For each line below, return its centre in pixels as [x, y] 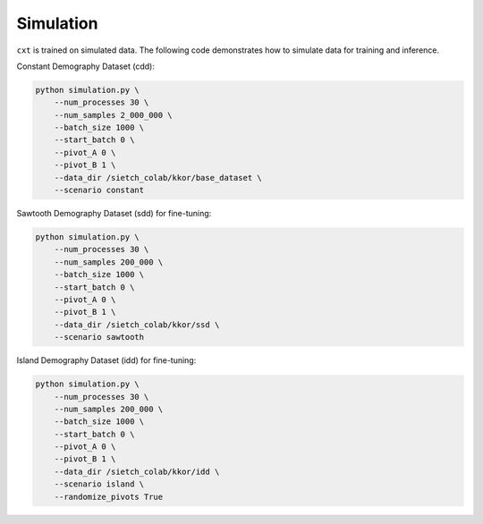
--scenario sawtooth [99, 337]
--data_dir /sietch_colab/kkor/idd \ [137, 471]
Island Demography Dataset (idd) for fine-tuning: [106, 360]
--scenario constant [99, 190]
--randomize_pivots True [109, 497]
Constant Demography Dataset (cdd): [86, 66]
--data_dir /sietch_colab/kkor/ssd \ [137, 325]
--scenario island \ [99, 484]
